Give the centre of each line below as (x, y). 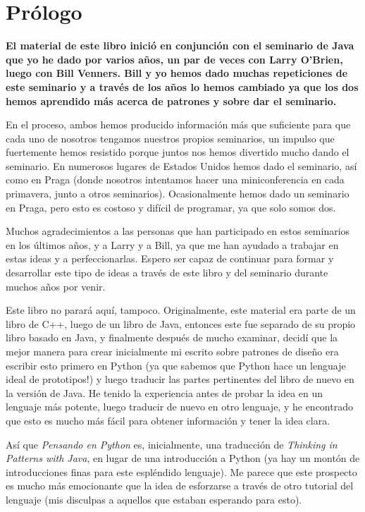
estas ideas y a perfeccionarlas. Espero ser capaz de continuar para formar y (170, 258)
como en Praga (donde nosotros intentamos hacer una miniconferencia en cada (175, 179)
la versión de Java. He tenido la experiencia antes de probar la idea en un (165, 392)
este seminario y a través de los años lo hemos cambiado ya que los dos (182, 86)
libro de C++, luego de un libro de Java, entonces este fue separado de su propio (181, 323)
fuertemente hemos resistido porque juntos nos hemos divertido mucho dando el (178, 152)
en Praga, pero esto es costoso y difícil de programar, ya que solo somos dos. (171, 207)
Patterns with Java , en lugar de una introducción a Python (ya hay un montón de (183, 458)
